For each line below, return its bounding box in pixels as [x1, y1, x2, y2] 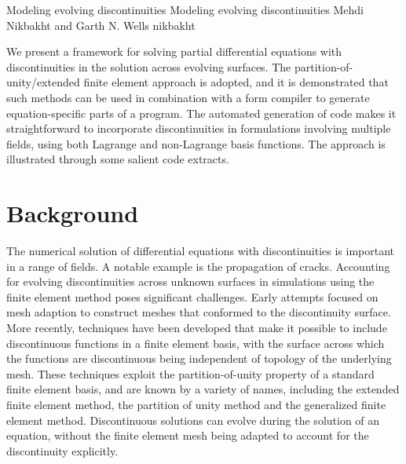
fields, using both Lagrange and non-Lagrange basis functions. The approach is [6, 135, 386, 152]
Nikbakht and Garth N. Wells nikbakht [6, 16, 196, 33]
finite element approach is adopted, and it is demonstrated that [83, 74, 389, 90]
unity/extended [6, 74, 80, 90]
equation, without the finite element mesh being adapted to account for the [6, 427, 369, 444]
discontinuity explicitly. [6, 442, 119, 459]
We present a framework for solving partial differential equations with [6, 43, 342, 60]
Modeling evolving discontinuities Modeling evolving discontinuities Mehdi [6, 2, 364, 17]
